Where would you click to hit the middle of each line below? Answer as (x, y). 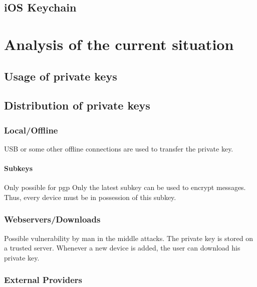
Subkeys (19, 168)
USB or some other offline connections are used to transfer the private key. (119, 148)
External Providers (43, 280)
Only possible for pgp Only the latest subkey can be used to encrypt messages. (125, 187)
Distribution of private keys (77, 105)
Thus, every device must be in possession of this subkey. (90, 197)
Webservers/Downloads (52, 219)
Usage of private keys (61, 76)
